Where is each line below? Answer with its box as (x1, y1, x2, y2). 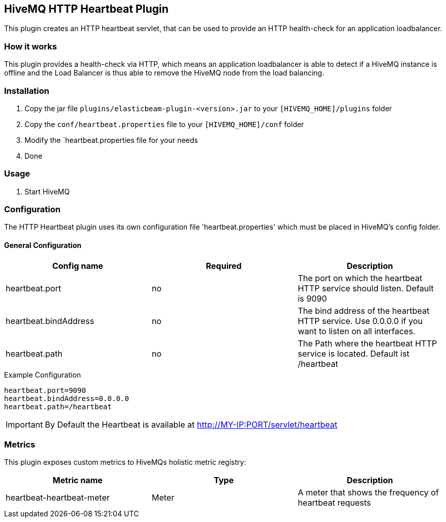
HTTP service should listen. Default (297, 283, 434, 293)
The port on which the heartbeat (297, 272, 422, 283)
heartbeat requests (297, 498, 371, 508)
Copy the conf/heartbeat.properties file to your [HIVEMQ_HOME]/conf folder (25, 119, 304, 129)
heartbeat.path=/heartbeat (4, 402, 112, 411)
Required (205, 260, 242, 271)
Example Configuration (4, 370, 81, 379)
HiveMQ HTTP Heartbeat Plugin (4, 3, 169, 15)
